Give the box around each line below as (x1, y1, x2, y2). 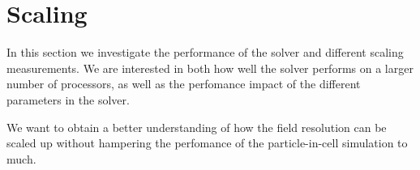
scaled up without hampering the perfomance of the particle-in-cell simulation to (6, 134, 408, 151)
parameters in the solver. (6, 91, 130, 108)
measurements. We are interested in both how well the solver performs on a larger (6, 59, 414, 76)
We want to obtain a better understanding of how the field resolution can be (6, 118, 387, 135)
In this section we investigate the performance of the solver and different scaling (6, 44, 404, 61)
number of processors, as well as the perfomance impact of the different (6, 75, 361, 92)
